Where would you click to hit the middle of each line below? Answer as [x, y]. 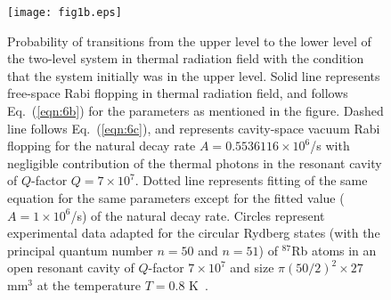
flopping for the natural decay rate [102, 146]
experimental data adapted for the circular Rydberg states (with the [194, 233]
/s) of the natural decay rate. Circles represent [198, 215]
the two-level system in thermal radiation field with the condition [186, 58]
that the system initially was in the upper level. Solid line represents [194, 75]
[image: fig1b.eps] [65, 12]
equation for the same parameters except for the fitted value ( [176, 198]
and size [252, 268]
